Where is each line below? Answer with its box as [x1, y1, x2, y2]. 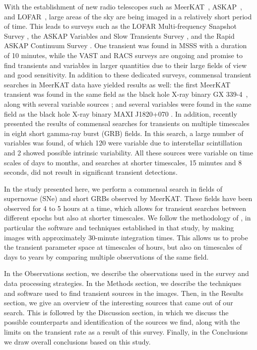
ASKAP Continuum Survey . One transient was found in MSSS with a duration [4, 40, 247, 51]
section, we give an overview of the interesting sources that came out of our [4, 297, 233, 308]
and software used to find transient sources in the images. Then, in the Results [4, 287, 244, 298]
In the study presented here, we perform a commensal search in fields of [4, 183, 222, 194]
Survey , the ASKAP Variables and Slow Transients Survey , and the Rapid [4, 30, 235, 41]
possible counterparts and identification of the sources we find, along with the [4, 317, 240, 327]
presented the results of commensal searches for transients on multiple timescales [4, 118, 250, 129]
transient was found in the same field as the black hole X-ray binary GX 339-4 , [4, 89, 248, 99]
